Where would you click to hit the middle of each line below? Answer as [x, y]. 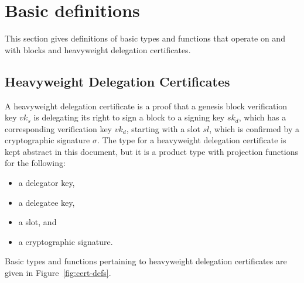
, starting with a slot [163, 128]
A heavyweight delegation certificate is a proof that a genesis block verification [146, 106]
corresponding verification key [58, 128]
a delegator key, [47, 183]
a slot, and [37, 222]
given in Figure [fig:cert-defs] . [58, 273]
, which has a [262, 117]
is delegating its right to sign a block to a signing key [129, 117]
